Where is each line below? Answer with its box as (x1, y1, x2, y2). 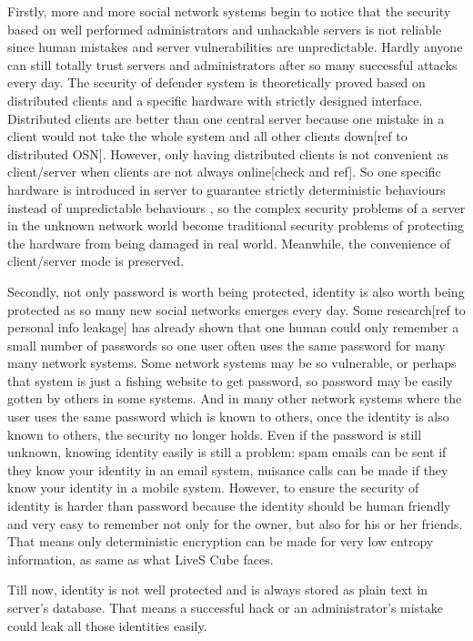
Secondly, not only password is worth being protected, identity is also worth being (7, 281, 465, 300)
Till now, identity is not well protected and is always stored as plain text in (7, 580, 428, 599)
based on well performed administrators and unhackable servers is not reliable (7, 19, 442, 38)
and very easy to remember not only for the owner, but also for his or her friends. (7, 514, 463, 533)
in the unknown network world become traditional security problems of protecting (7, 216, 465, 235)
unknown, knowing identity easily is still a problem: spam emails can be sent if (7, 443, 447, 462)
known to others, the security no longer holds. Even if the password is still (7, 424, 422, 443)
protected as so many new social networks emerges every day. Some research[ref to (7, 300, 466, 319)
